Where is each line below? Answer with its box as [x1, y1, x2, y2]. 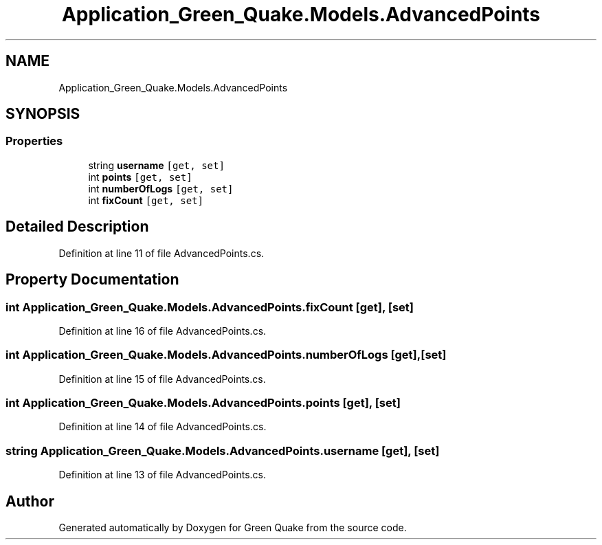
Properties [5, 134, 63, 148]
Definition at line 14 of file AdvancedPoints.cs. [58, 421, 267, 433]
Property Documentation [5, 271, 179, 289]
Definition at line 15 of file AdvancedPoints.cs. [58, 372, 266, 385]
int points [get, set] [88, 170, 192, 183]
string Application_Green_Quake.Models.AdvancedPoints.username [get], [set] [5, 443, 440, 458]
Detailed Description [5, 218, 149, 236]
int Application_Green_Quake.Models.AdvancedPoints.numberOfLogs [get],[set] [5, 348, 447, 362]
